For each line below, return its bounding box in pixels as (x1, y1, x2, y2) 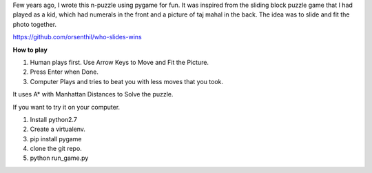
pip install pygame (30, 134, 82, 143)
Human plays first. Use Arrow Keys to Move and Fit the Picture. (30, 58, 209, 66)
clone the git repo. (30, 145, 82, 153)
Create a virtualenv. (30, 125, 86, 134)
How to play (12, 45, 48, 54)
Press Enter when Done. (30, 68, 99, 76)
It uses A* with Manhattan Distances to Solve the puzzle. (12, 90, 174, 99)
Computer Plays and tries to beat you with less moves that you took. (30, 77, 224, 85)
